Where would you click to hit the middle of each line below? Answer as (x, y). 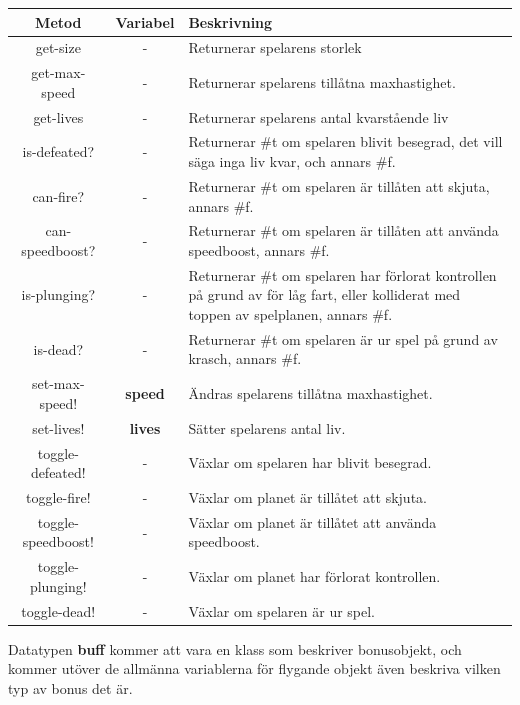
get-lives (58, 116)
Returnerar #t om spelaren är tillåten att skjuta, (339, 185)
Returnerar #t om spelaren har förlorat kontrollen (342, 274)
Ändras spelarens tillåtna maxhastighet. (310, 393)
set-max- (58, 383)
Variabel (145, 21)
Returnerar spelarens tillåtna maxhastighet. (322, 81)
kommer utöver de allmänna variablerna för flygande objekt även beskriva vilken (254, 668)
